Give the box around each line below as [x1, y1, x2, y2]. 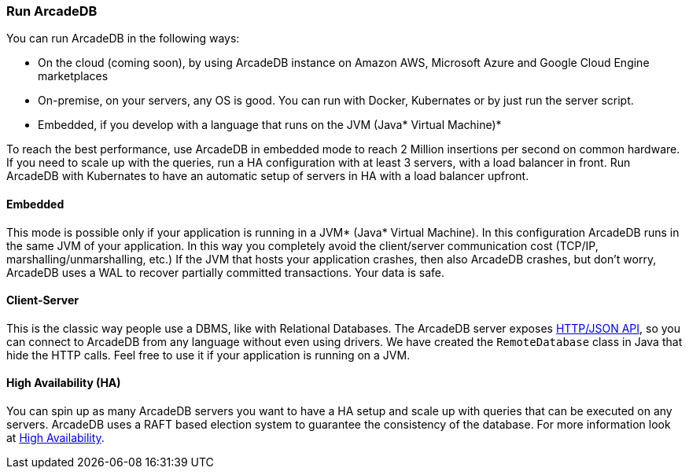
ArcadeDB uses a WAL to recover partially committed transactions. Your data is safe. [6, 265, 445, 279]
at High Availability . [6, 431, 105, 445]
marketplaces [38, 69, 109, 83]
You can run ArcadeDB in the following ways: [6, 31, 240, 46]
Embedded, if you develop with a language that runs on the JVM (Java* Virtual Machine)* [38, 118, 502, 132]
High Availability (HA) [6, 376, 121, 390]
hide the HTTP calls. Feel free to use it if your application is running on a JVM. [6, 348, 411, 362]
